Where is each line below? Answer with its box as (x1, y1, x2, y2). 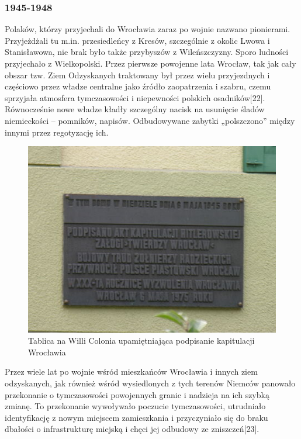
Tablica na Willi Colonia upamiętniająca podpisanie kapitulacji (28, 334, 255, 347)
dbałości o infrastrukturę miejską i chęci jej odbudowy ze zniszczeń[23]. (5, 423, 260, 435)
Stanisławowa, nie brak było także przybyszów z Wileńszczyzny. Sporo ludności (5, 46, 289, 58)
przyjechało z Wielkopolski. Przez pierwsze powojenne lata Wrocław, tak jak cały (5, 57, 296, 69)
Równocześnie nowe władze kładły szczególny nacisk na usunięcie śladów (5, 103, 265, 115)
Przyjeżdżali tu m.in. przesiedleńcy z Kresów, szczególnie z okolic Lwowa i (5, 34, 270, 46)
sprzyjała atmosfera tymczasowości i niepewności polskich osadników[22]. (5, 91, 265, 103)
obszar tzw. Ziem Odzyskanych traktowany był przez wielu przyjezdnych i (5, 68, 270, 81)
